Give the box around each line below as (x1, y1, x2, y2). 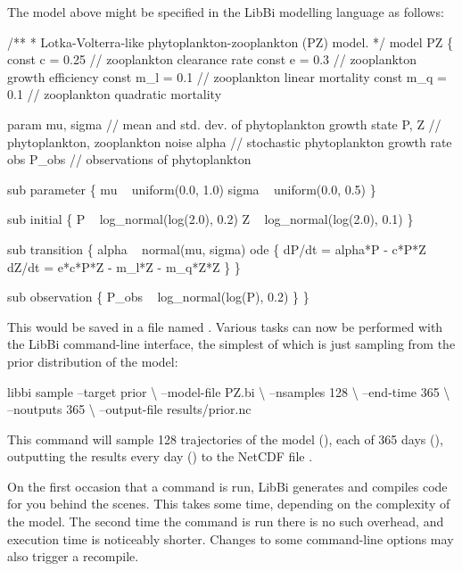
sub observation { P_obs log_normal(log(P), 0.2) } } (7, 287, 309, 306)
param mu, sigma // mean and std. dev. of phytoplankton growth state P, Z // (7, 114, 441, 133)
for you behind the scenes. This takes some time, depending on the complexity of (7, 494, 450, 513)
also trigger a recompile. (7, 547, 139, 566)
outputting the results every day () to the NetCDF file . (7, 447, 313, 466)
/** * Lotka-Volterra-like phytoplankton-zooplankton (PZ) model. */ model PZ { (7, 32, 454, 51)
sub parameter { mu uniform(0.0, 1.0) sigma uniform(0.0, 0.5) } (7, 179, 376, 198)
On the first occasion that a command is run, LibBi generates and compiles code (7, 476, 448, 495)
